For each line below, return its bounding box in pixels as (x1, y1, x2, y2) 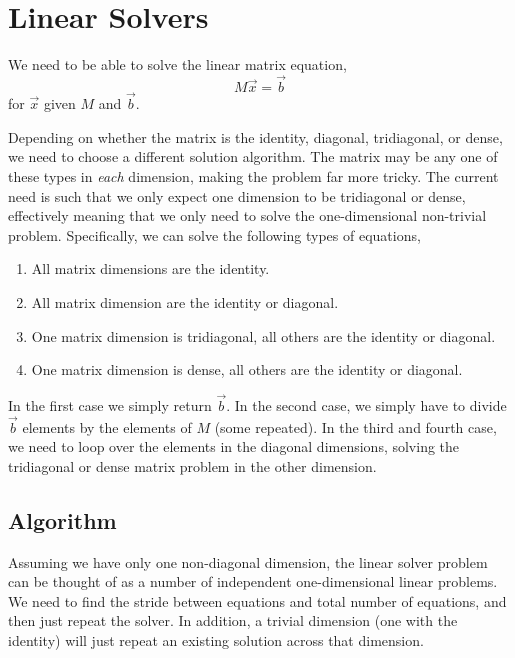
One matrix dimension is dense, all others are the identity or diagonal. (31, 359, 463, 380)
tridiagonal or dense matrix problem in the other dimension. (8, 455, 377, 476)
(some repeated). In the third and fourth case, (214, 416, 497, 437)
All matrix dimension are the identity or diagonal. (31, 291, 339, 312)
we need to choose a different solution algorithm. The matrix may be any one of (8, 146, 498, 167)
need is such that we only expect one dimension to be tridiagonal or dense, (8, 185, 466, 206)
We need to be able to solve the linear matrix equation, (8, 54, 347, 75)
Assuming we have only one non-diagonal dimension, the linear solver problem (8, 551, 488, 572)
